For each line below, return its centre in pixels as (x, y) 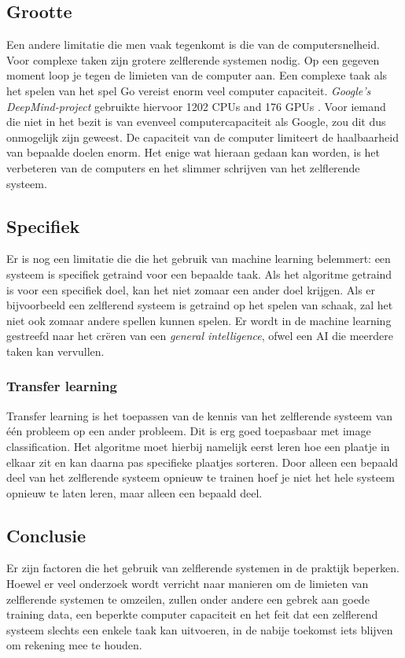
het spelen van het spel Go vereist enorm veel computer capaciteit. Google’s (189, 90)
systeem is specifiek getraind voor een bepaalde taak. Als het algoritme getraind (199, 274)
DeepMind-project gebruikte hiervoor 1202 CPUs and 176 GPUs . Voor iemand (196, 106)
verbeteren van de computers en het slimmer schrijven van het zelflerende (183, 167)
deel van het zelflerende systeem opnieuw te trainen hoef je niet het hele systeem (201, 477)
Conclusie (46, 535)
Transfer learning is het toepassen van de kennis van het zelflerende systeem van (200, 415)
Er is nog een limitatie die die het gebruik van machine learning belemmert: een (199, 259)
